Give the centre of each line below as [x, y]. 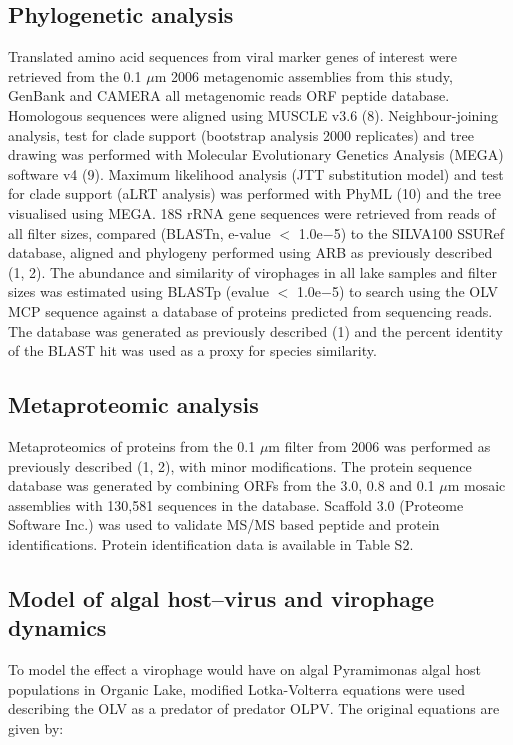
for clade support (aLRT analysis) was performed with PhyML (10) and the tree [254, 193]
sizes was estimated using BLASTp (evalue [138, 291]
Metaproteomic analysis [133, 404]
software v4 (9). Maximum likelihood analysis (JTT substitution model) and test [256, 173]
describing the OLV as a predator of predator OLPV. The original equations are [254, 708]
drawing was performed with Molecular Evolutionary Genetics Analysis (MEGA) [256, 154]
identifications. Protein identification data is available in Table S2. [211, 543]
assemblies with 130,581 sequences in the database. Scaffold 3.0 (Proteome [236, 504]
